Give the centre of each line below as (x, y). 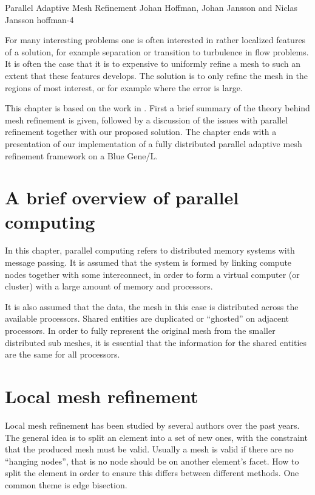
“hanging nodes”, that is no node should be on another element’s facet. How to (152, 461)
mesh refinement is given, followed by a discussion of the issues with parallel (147, 119)
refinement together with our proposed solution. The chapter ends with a (141, 132)
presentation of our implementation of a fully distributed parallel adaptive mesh (154, 143)
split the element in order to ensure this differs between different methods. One (152, 473)
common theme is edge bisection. (66, 484)
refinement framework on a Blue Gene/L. (82, 155)
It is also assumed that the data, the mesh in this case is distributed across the (152, 306)
